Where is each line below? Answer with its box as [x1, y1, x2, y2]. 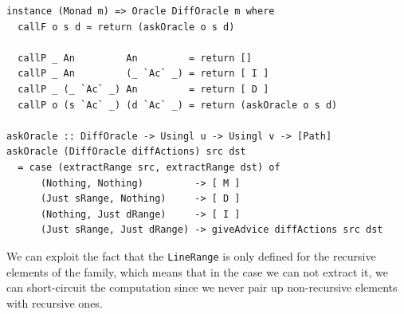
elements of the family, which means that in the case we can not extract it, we [6, 263, 388, 280]
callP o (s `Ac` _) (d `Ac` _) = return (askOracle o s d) [18, 99, 338, 111]
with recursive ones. [6, 294, 103, 311]
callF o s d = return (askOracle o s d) [18, 21, 235, 33]
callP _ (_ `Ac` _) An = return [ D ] [18, 83, 269, 95]
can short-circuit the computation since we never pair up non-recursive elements [6, 279, 398, 296]
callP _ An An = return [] [18, 52, 252, 64]
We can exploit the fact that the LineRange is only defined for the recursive [6, 247, 376, 264]
